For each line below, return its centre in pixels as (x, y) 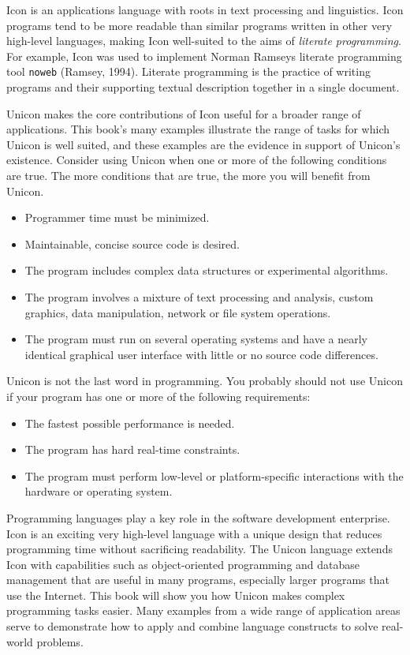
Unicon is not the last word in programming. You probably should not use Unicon (205, 381)
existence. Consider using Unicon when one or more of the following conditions (197, 160)
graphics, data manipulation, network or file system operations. (178, 312)
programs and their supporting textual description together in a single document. (203, 87)
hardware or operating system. (99, 491)
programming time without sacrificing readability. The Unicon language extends (199, 549)
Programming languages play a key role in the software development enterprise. (198, 517)
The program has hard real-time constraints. (132, 449)
